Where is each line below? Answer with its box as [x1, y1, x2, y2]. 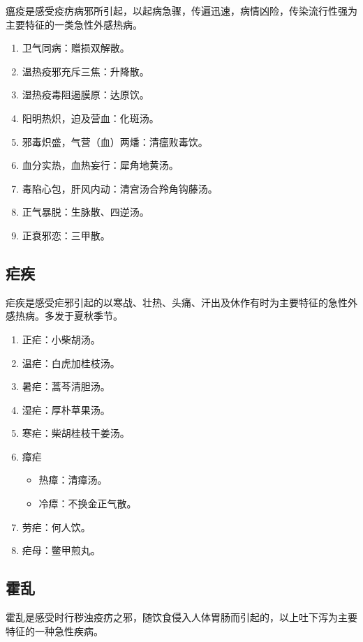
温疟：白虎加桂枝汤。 [22, 355, 120, 370]
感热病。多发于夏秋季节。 [6, 308, 123, 323]
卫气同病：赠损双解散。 [22, 40, 130, 55]
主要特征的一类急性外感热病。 [6, 17, 142, 31]
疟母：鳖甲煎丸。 [22, 543, 101, 558]
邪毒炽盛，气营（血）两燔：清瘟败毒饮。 [22, 134, 208, 149]
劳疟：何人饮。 [22, 519, 91, 534]
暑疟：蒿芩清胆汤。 [22, 379, 110, 394]
